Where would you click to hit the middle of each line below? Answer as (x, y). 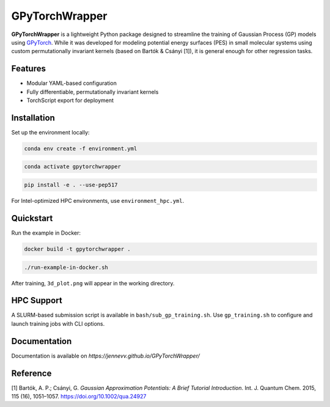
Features (28, 69)
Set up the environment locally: (50, 132)
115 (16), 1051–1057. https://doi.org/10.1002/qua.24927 (79, 396)
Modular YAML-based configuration (72, 83)
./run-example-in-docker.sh (66, 267)
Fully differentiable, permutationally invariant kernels (93, 92)
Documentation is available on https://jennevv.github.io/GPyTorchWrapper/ (105, 356)
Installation (33, 118)
